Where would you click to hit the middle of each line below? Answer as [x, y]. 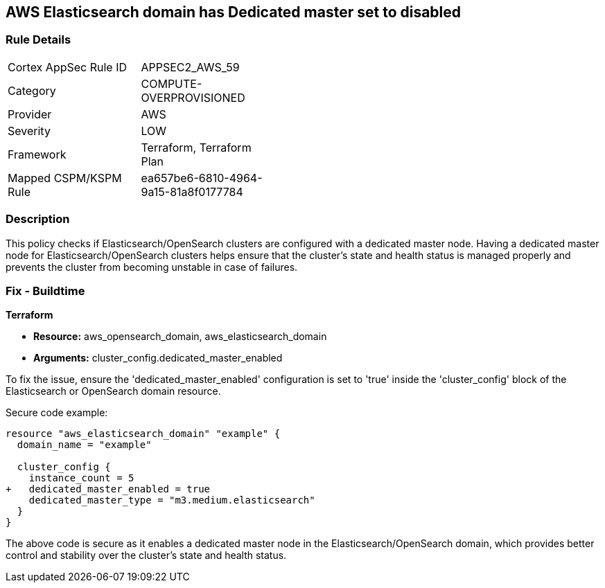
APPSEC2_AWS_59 [190, 67]
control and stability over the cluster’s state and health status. [146, 555]
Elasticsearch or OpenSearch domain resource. [113, 391]
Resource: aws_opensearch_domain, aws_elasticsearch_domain [180, 337]
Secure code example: [57, 413]
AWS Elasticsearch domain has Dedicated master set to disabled [234, 12]
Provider [30, 114]
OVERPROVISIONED [193, 97]
